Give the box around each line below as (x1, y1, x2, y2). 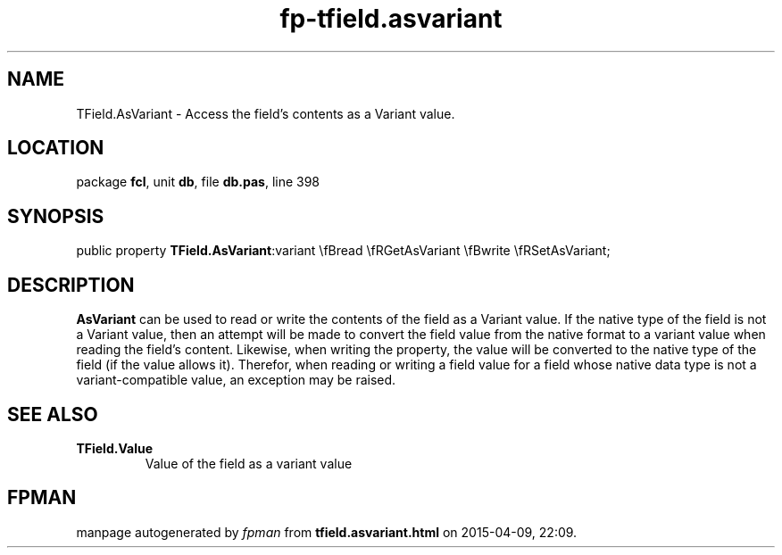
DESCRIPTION (7, 273, 135, 296)
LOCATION (7, 137, 104, 160)
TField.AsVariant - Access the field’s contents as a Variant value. (76, 105, 455, 121)
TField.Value (76, 440, 153, 456)
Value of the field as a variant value (145, 455, 353, 471)
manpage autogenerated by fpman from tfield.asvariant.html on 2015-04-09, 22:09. (76, 524, 578, 540)
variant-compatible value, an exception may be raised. (76, 372, 396, 388)
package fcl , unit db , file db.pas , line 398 (76, 174, 320, 190)
